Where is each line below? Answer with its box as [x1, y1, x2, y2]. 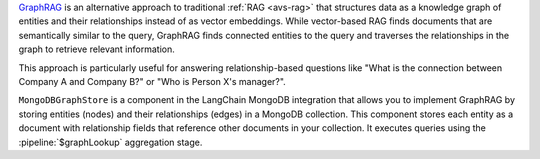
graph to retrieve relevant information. [18, 43, 175, 55]
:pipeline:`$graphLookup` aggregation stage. [18, 136, 203, 148]
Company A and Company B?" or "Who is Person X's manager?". [18, 75, 287, 87]
